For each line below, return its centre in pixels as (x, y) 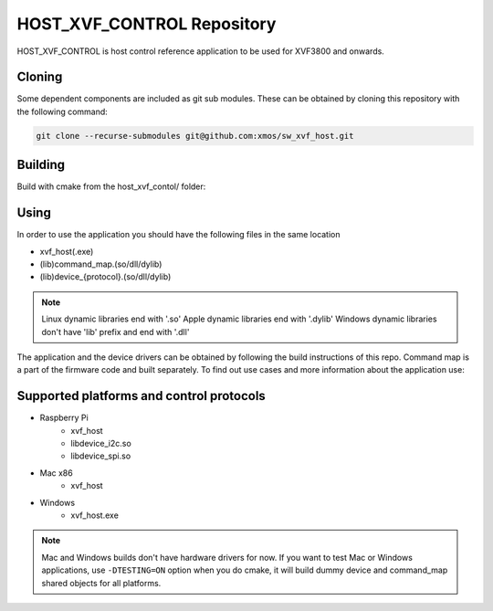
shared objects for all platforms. (101, 583)
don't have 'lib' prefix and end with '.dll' (115, 332)
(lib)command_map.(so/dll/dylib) (101, 264)
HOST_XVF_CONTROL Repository (147, 24)
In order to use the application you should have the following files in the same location (179, 235)
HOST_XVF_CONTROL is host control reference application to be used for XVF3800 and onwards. (201, 51)
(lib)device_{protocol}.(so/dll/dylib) (105, 277)
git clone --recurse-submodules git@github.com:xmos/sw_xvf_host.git (195, 136)
